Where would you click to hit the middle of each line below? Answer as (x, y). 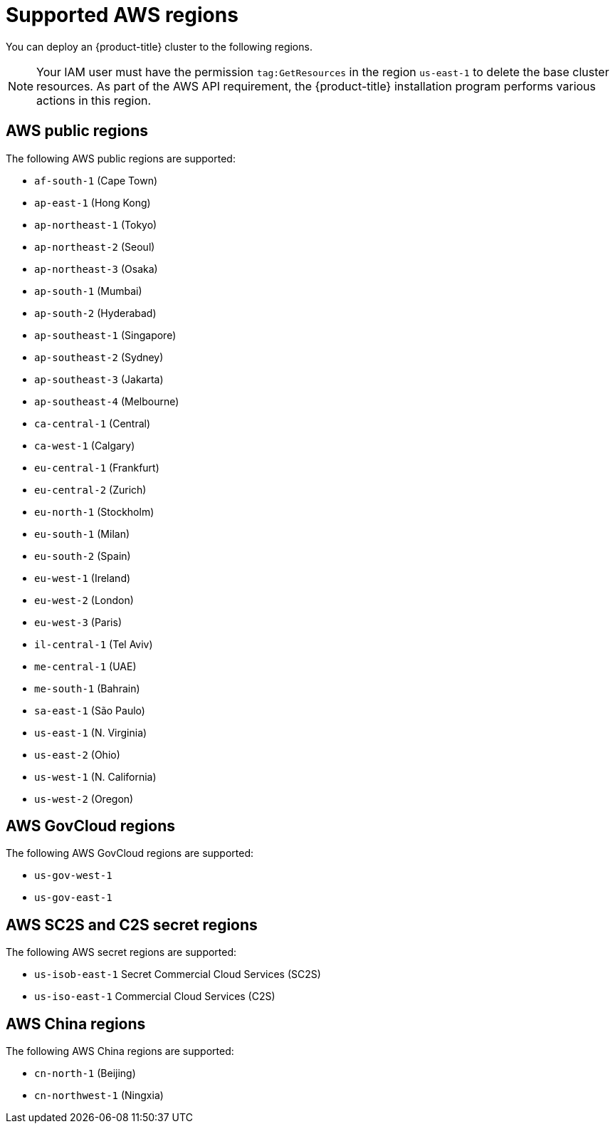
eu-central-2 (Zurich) (90, 489)
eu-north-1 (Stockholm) (94, 511)
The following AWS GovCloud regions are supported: (130, 853)
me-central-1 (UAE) (85, 666)
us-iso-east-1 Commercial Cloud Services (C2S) (155, 997)
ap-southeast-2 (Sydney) (99, 357)
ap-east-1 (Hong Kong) (93, 202)
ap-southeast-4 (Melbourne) (107, 401)
